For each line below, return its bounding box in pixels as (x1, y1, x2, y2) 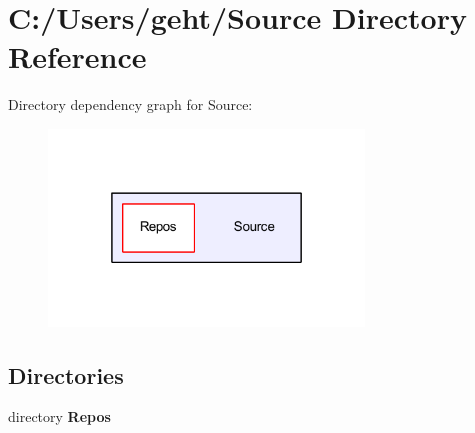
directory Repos (8, 406, 111, 427)
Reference (8, 36, 147, 77)
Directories (8, 359, 124, 390)
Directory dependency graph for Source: (8, 94, 253, 115)
